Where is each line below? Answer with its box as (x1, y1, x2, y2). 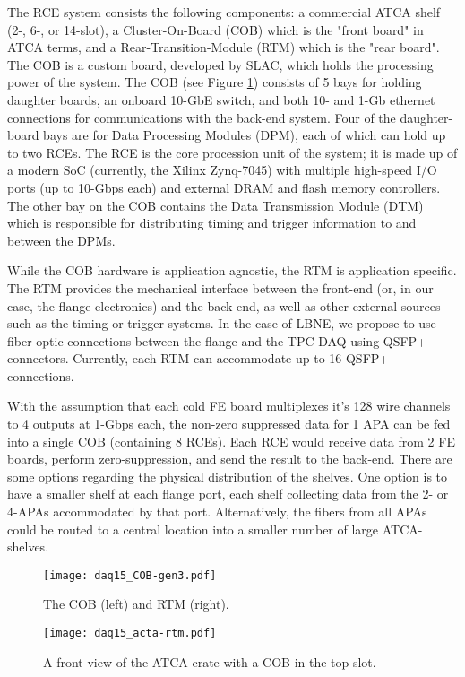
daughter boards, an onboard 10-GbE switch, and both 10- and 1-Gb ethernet (7, 90, 435, 108)
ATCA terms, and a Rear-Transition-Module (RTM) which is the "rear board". (7, 38, 440, 56)
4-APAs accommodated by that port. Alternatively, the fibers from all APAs (7, 502, 427, 521)
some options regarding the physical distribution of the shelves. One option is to (7, 466, 448, 485)
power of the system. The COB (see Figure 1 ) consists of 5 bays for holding (7, 73, 422, 91)
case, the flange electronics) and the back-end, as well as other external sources (7, 296, 441, 315)
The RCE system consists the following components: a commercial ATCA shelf (7, 3, 441, 21)
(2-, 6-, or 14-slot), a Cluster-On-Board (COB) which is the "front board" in (7, 20, 424, 39)
